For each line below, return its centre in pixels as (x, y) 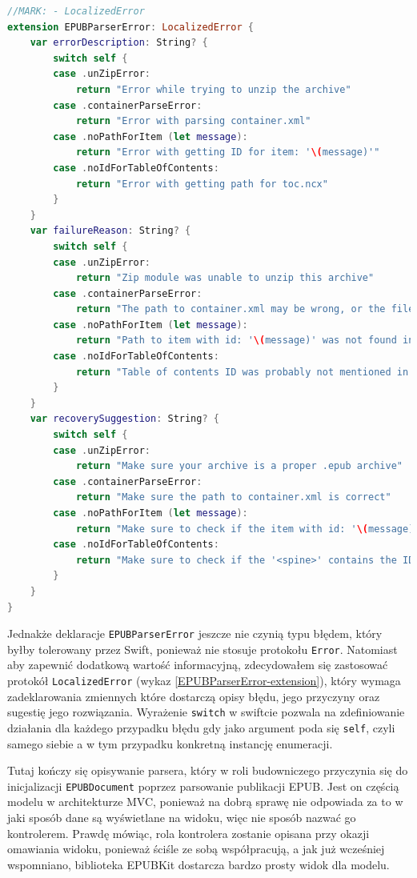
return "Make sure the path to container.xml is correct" (233, 497)
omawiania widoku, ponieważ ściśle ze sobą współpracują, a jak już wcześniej (196, 849)
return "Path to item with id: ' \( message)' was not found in (245, 341)
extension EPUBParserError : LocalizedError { (130, 27)
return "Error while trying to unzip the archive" (213, 89)
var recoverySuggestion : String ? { (124, 419)
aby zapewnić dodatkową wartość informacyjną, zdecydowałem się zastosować (198, 665)
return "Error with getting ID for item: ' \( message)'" (228, 152)
